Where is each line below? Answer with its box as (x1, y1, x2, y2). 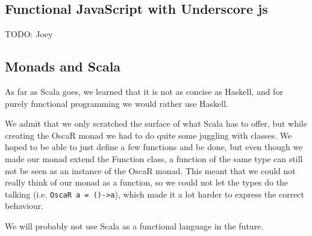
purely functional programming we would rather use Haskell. (5, 97, 228, 109)
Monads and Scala (5, 57, 121, 76)
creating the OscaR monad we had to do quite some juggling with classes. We (5, 129, 292, 141)
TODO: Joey (5, 28, 53, 40)
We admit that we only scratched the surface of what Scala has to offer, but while (5, 117, 307, 130)
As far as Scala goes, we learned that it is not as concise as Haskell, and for (5, 85, 283, 97)
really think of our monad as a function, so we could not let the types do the (5, 176, 289, 189)
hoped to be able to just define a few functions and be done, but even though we (5, 141, 303, 153)
